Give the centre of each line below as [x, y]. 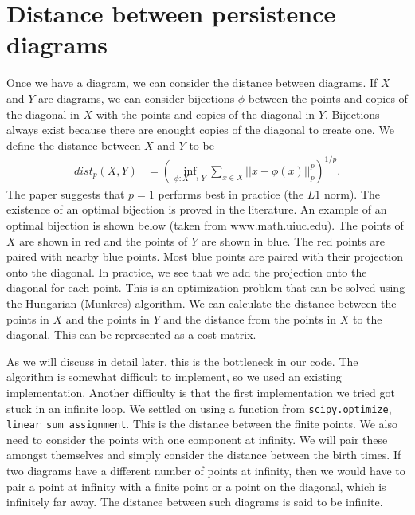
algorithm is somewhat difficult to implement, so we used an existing [174, 377]
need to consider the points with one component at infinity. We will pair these [197, 439]
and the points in [108, 318]
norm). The [352, 193]
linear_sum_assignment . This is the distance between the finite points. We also [202, 424]
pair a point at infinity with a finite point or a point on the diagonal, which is [196, 486]
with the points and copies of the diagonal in [206, 114]
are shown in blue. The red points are [293, 240]
